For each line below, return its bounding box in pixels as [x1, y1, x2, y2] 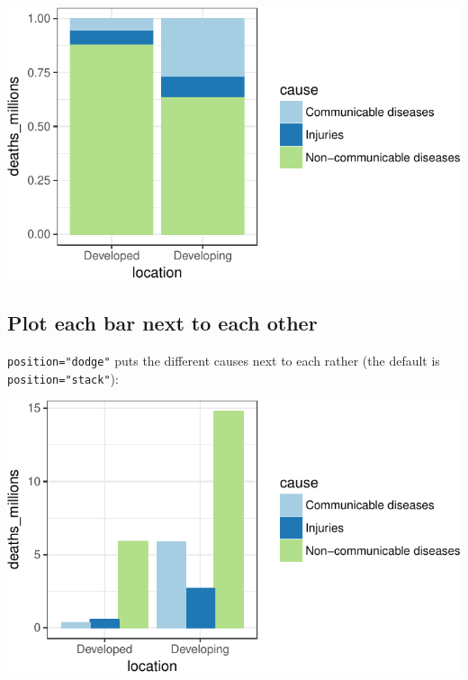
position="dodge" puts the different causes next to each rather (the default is [7, 351, 440, 370]
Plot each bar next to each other [7, 309, 318, 337]
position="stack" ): [7, 368, 119, 387]
